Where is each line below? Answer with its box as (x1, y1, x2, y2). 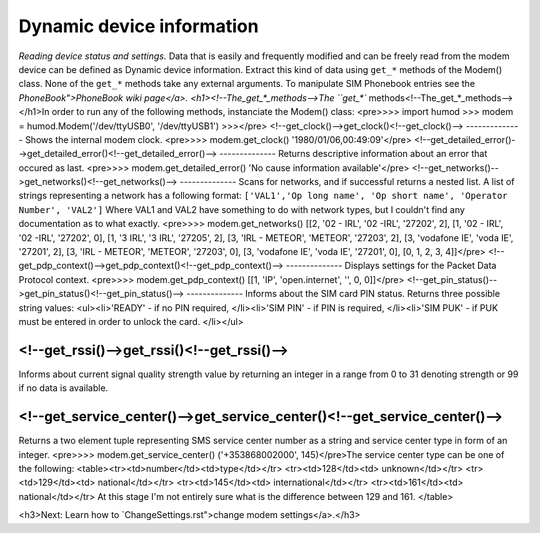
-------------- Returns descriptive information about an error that (219, 148, 488, 160)
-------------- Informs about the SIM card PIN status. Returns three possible (186, 288, 500, 300)
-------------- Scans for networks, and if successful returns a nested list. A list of (179, 176, 515, 188)
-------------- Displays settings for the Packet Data (285, 260, 497, 272)
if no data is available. (18, 382, 109, 394)
